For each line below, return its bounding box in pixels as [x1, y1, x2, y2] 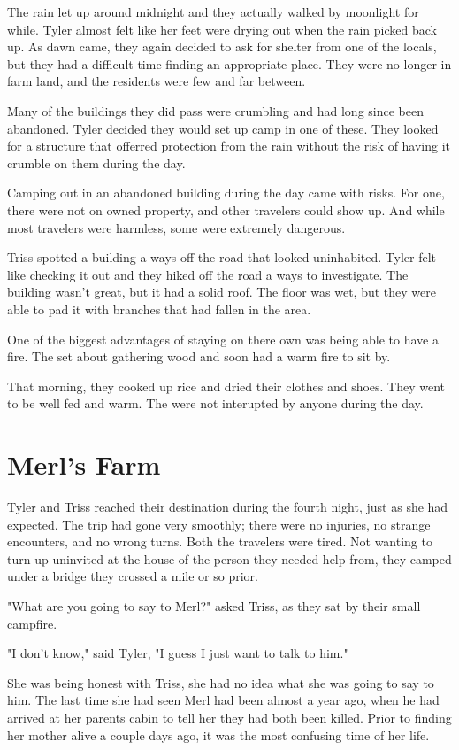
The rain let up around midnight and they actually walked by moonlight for [7, 3, 419, 20]
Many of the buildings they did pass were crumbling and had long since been [7, 101, 424, 120]
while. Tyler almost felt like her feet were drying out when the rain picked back [7, 19, 437, 38]
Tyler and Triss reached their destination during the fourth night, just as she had [7, 498, 448, 515]
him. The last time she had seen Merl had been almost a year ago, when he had [7, 691, 440, 709]
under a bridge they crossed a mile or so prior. [7, 567, 258, 585]
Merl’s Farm [7, 446, 161, 483]
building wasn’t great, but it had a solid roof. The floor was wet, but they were [7, 282, 436, 301]
